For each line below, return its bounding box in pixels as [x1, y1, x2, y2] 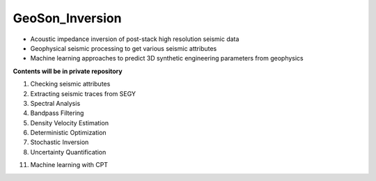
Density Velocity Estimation [30, 118, 109, 127]
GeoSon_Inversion [13, 10, 122, 26]
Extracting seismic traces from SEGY [30, 89, 136, 97]
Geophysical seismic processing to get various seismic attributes [30, 44, 217, 52]
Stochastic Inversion [30, 138, 89, 146]
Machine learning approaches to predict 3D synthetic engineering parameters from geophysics [30, 54, 304, 63]
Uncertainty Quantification [30, 148, 107, 156]
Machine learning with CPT [30, 161, 108, 169]
